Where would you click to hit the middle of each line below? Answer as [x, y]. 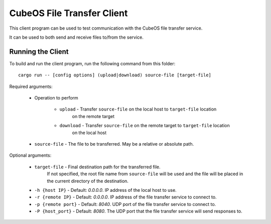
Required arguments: [31, 86]
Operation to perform [56, 98]
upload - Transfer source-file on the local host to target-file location [138, 109]
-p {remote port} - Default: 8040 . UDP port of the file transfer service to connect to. [125, 204]
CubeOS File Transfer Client [69, 13]
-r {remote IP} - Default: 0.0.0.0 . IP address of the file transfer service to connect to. [125, 197]
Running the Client [39, 51]
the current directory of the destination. [88, 181]
